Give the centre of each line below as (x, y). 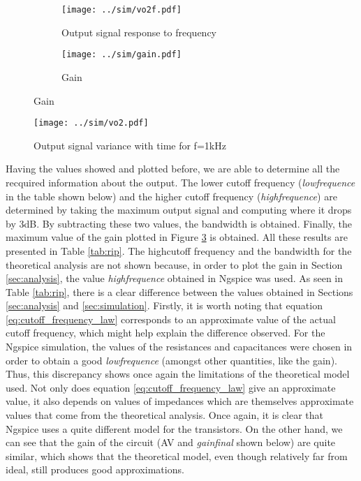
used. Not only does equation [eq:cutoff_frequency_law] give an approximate (171, 387)
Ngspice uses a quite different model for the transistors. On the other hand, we (174, 428)
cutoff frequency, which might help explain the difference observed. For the (165, 333)
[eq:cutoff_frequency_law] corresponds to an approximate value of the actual (171, 319)
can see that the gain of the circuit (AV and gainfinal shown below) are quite (171, 442)
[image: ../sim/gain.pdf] (121, 55)
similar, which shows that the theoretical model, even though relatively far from (177, 456)
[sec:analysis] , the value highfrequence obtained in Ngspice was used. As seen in (175, 278)
